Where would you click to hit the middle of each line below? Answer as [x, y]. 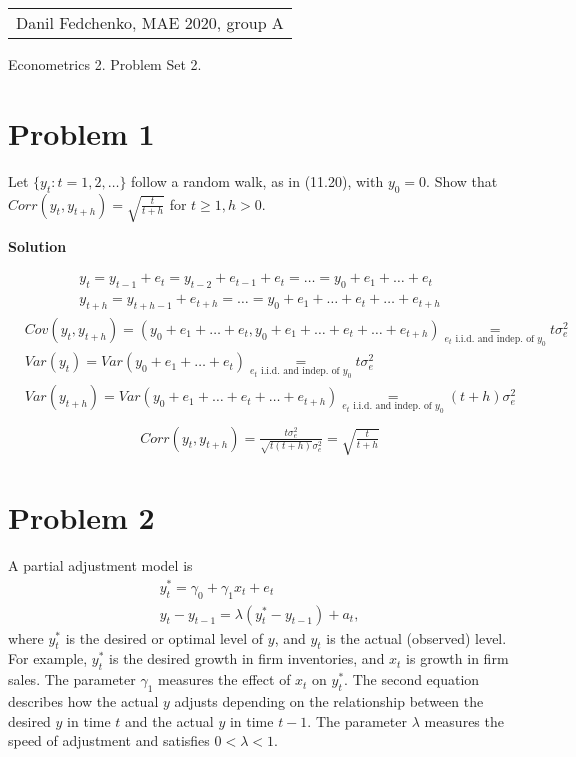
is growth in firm [457, 658]
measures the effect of [224, 679]
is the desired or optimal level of [164, 637]
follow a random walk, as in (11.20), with [257, 180]
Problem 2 [81, 517]
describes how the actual [83, 700]
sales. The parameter [72, 679]
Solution [37, 245]
